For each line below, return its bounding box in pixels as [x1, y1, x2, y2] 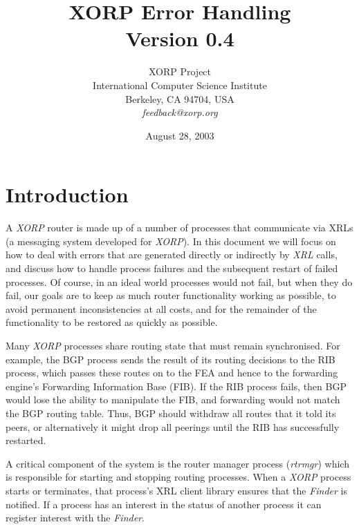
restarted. [6, 433, 46, 448]
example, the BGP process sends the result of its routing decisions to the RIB [6, 352, 335, 366]
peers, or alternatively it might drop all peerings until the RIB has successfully [6, 419, 340, 434]
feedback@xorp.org [142, 105, 218, 119]
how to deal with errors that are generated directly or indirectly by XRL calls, [6, 247, 338, 262]
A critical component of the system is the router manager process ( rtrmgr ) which [6, 456, 349, 470]
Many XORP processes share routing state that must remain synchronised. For [6, 338, 340, 352]
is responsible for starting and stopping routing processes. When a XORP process [6, 470, 351, 484]
